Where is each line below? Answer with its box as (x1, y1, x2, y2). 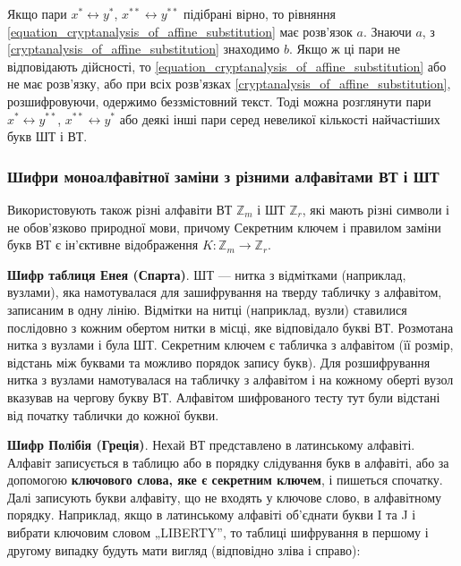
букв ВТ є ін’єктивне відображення (7, 235, 199, 254)
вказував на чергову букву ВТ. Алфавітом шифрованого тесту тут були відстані (7, 387, 440, 406)
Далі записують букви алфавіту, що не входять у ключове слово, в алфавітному (7, 487, 442, 506)
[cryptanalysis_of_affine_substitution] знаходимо (7, 39, 280, 58)
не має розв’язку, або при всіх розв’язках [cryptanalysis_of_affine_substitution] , (7, 74, 451, 93)
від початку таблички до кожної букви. (7, 405, 219, 424)
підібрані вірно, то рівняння (184, 4, 336, 22)
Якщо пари (7, 4, 67, 22)
